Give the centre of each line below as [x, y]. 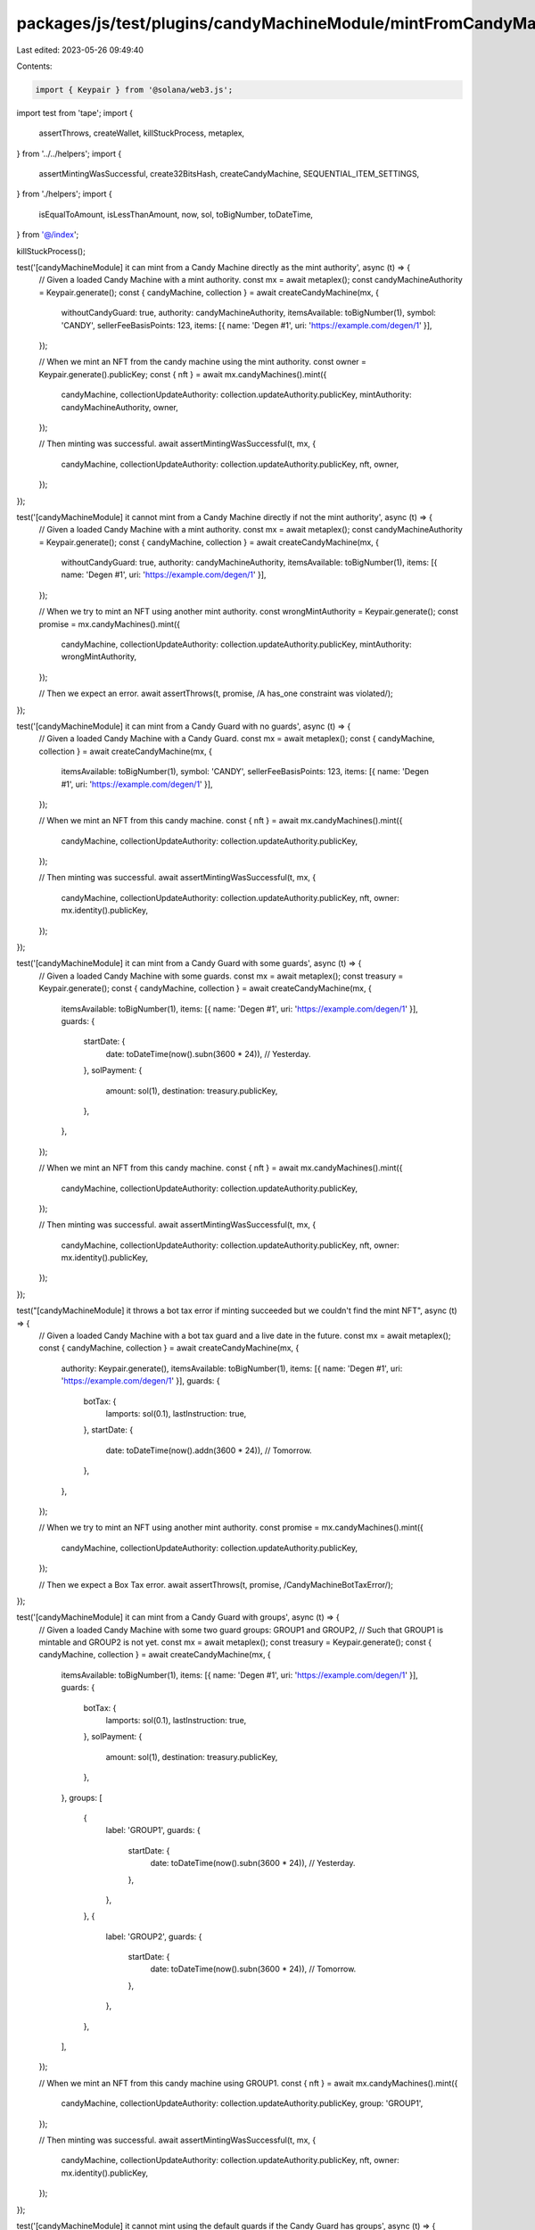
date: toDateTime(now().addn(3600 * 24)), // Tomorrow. [209, 1450]
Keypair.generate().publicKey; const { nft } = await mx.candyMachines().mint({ [183, 374]
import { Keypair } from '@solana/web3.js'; [134, 90]
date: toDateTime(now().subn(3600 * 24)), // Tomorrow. [253, 1969]
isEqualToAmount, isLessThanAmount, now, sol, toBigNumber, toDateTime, [176, 214]
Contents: [34, 66]
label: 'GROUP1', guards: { [153, 1830]
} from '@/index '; [48, 235]
